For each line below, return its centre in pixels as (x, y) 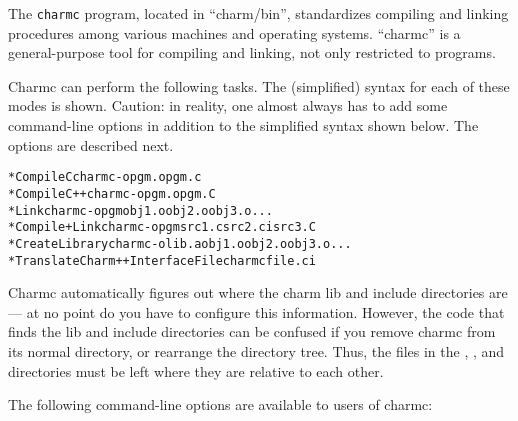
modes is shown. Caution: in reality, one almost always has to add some (228, 105)
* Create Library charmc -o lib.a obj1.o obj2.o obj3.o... (180, 243)
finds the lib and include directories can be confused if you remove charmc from (252, 331)
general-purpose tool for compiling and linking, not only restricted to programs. (252, 52)
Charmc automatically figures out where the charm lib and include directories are (258, 292)
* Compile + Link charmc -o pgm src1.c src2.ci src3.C (162, 227)
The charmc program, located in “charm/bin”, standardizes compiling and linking (258, 13)
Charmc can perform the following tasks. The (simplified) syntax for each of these (259, 85)
